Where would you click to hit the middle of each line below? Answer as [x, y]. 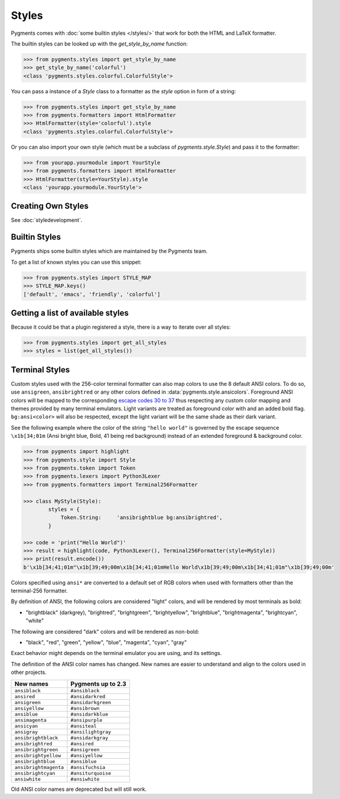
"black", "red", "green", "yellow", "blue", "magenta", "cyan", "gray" [106, 643]
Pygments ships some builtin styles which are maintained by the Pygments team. [109, 251]
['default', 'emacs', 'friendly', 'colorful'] [92, 294]
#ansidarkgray [89, 738]
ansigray [26, 732]
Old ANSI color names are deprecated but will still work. [79, 789]
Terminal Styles [40, 370]
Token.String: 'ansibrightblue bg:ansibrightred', [142, 518]
